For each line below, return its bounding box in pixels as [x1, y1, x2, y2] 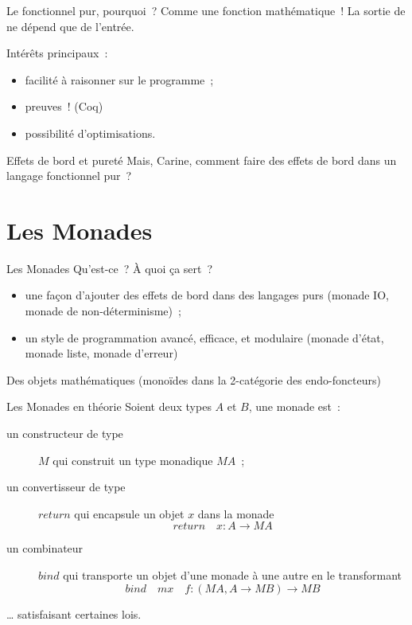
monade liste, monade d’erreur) [25, 345, 178, 361]
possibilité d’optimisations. [25, 124, 156, 141]
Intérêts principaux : [6, 45, 108, 61]
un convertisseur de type [6, 479, 126, 495]
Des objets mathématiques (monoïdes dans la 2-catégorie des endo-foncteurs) [6, 371, 381, 388]
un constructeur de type [6, 425, 123, 442]
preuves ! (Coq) [25, 98, 103, 115]
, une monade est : [248, 398, 340, 415]
